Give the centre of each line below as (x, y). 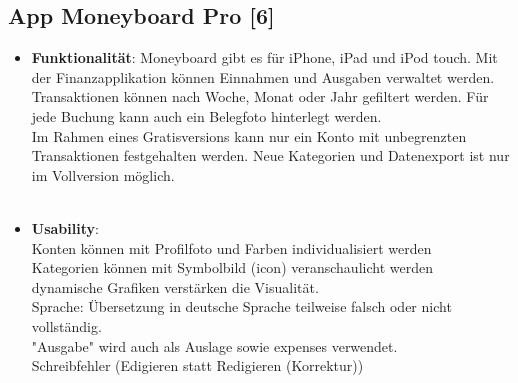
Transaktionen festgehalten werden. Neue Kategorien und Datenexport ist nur (270, 155)
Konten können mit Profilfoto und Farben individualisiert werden (231, 247)
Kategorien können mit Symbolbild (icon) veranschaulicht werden (232, 267)
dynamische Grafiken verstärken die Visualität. (175, 286)
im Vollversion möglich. (103, 174)
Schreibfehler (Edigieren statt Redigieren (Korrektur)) (197, 365)
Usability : (65, 227)
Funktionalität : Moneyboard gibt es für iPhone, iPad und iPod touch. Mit (264, 57)
